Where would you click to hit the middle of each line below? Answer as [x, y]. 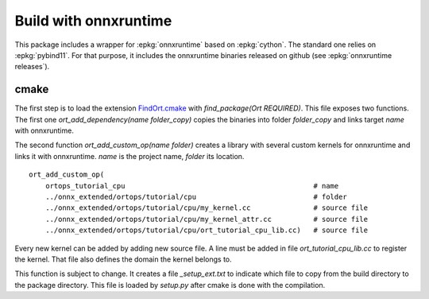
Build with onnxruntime [93, 21]
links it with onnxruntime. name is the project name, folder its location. [129, 156]
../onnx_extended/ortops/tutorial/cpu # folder [196, 196]
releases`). [32, 67]
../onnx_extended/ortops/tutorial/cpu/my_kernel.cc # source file [207, 208]
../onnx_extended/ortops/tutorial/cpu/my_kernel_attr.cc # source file [207, 219]
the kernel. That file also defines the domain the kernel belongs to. [123, 259]
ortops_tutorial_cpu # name [192, 186]
